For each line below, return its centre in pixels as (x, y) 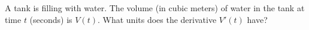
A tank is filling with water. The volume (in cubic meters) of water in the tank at (155, 8)
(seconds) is (51, 19)
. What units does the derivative (157, 19)
